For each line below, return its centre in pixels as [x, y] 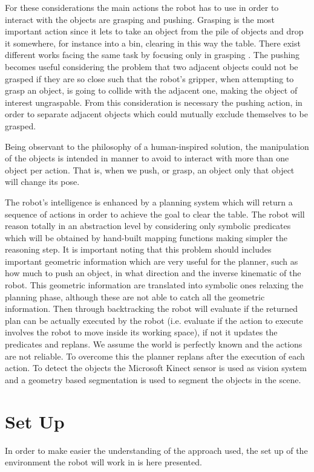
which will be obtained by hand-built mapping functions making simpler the [146, 237]
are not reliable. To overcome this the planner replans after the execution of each [155, 356]
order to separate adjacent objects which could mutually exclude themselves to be [156, 114]
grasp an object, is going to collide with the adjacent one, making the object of [151, 90]
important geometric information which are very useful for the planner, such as [152, 261]
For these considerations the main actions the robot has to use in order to [142, 7]
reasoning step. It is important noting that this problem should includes [138, 249]
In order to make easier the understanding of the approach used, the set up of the [156, 450]
